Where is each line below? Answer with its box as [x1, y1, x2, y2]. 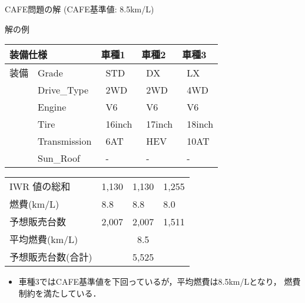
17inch [146, 117, 173, 131]
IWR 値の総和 [9, 179, 71, 194]
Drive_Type [38, 83, 89, 97]
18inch [187, 117, 214, 131]
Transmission [38, 134, 92, 148]
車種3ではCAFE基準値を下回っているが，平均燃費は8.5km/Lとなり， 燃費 [18, 275, 301, 288]
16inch [105, 117, 132, 131]
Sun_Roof [38, 151, 80, 165]
